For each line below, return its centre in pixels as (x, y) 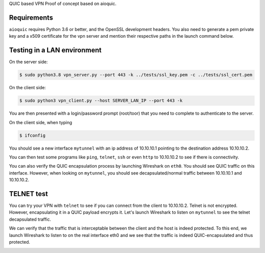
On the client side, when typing (40, 122)
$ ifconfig (32, 135)
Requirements (31, 17)
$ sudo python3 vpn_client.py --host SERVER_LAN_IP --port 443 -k (101, 101)
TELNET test (28, 194)
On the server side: (28, 62)
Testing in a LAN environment (55, 50)
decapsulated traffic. (30, 219)
